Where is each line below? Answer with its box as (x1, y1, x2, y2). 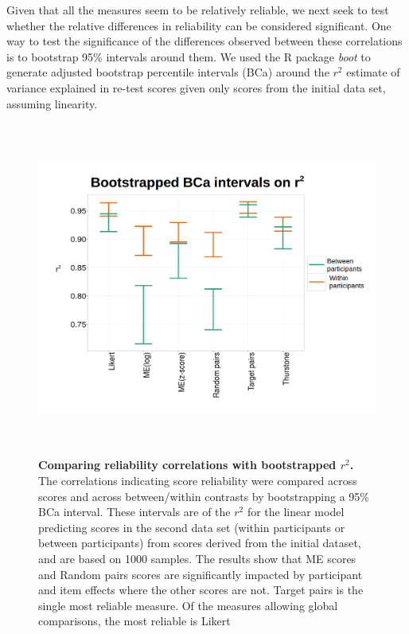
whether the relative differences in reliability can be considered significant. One (6, 17, 391, 33)
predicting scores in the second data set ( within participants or (38, 519, 345, 535)
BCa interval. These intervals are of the (38, 503, 231, 520)
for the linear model (247, 503, 345, 520)
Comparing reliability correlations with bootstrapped (38, 456, 337, 473)
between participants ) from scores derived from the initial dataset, (38, 534, 361, 551)
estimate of (346, 64, 400, 80)
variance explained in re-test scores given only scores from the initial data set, (6, 79, 386, 96)
